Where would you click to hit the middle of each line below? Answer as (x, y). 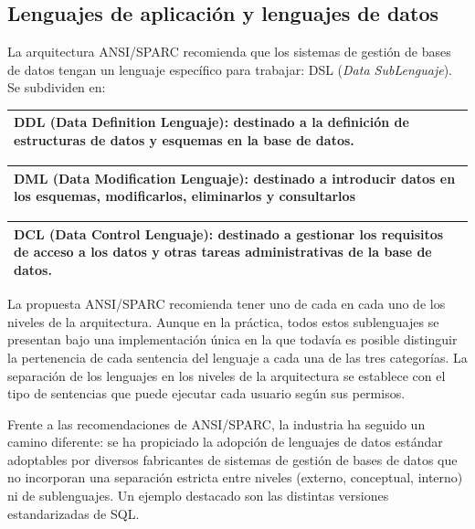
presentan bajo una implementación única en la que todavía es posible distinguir (232, 339)
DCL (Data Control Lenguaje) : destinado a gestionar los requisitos (229, 233)
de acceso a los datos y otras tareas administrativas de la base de (223, 252)
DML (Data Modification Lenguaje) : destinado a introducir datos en (235, 178)
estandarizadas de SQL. (74, 513)
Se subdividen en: (57, 87)
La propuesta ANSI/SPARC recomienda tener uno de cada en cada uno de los (227, 304)
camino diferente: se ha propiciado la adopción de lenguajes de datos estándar (225, 442)
